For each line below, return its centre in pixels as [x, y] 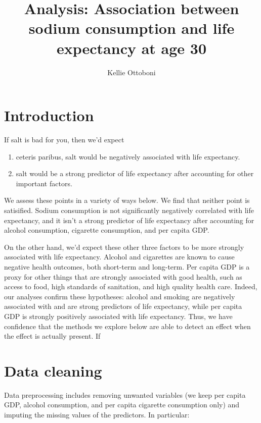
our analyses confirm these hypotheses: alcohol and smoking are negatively [120, 296]
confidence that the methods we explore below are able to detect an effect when [127, 326]
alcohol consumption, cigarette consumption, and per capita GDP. [107, 230]
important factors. [44, 183]
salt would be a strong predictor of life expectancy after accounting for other [135, 173]
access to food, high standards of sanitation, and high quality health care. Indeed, [131, 286]
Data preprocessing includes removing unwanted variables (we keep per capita [125, 394]
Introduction [49, 115]
